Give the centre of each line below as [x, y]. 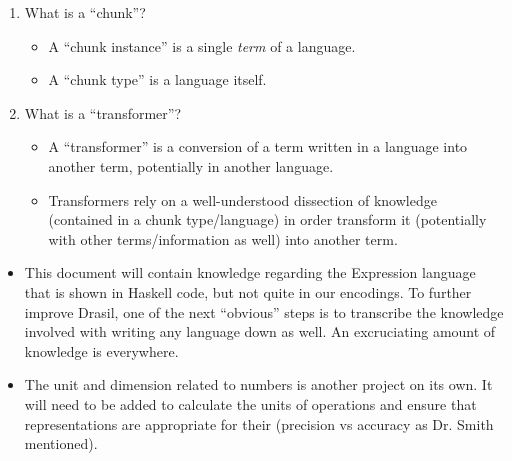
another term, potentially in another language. [191, 165]
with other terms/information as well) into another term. [223, 238]
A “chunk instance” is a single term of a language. [202, 45]
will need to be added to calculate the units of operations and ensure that [250, 403]
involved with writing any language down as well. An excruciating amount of [260, 331]
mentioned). [61, 443]
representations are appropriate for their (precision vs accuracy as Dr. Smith [259, 423]
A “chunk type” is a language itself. [157, 79]
